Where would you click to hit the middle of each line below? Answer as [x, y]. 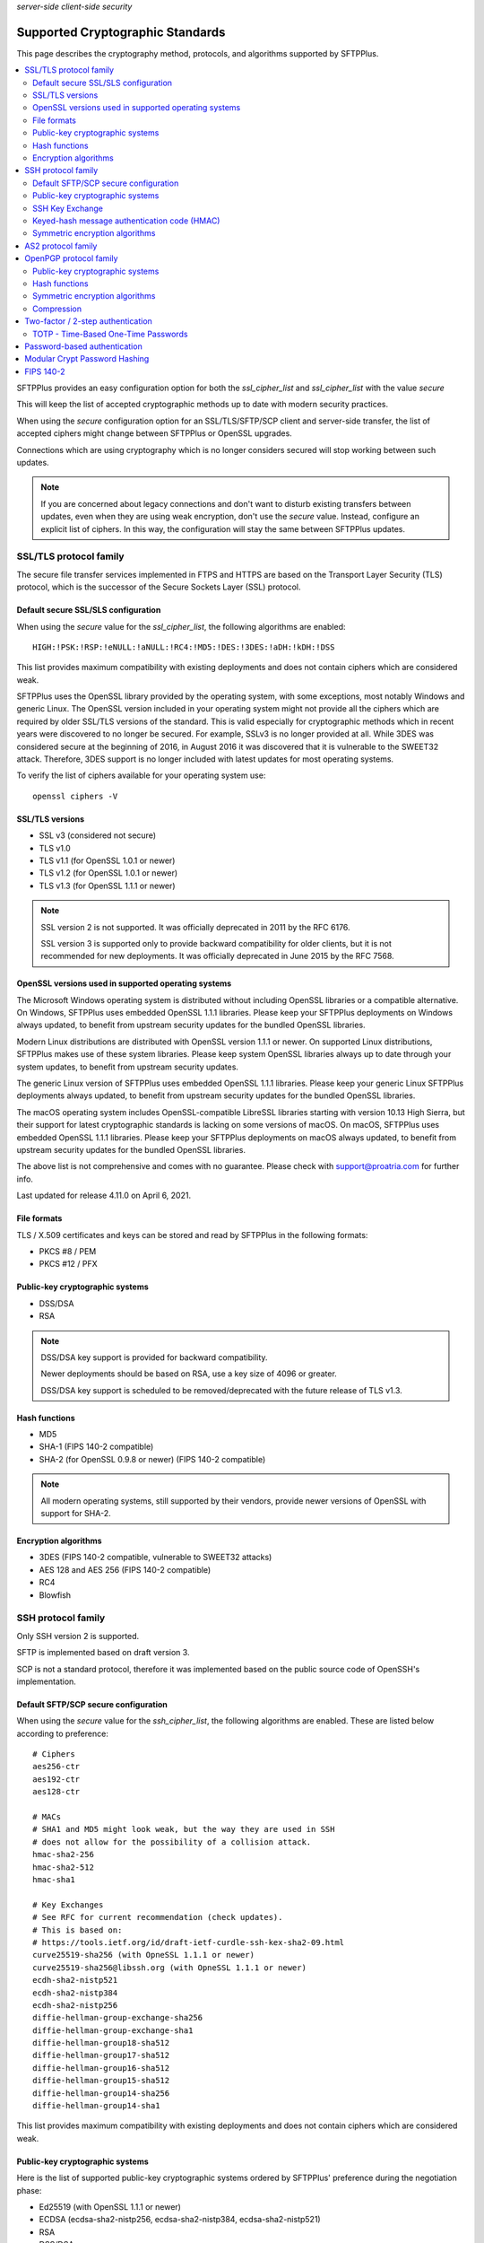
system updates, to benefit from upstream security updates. [128, 1067]
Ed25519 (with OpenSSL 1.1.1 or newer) [110, 2206]
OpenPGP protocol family [71, 258]
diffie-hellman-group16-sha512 [101, 2068]
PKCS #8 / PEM [68, 1251]
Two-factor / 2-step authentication [88, 321]
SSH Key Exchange [68, 208]
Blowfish [55, 1595]
